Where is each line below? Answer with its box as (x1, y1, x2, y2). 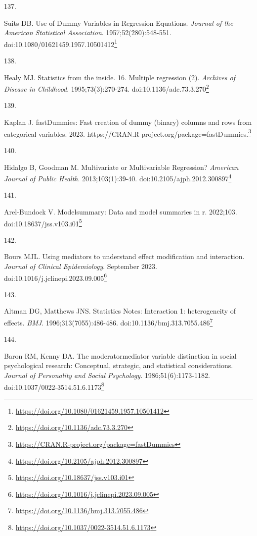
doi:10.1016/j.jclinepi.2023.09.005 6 (4, 271, 107, 283)
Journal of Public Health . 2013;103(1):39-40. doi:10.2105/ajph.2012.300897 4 (4, 172, 232, 183)
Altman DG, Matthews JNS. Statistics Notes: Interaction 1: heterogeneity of (4, 306, 236, 316)
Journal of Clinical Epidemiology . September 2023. (4, 261, 157, 271)
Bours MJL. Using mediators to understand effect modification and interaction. (4, 251, 245, 262)
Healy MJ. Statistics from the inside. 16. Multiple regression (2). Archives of (4, 72, 235, 82)
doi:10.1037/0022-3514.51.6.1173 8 (4, 380, 104, 392)
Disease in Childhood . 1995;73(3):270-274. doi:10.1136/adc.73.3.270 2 (4, 82, 209, 94)
